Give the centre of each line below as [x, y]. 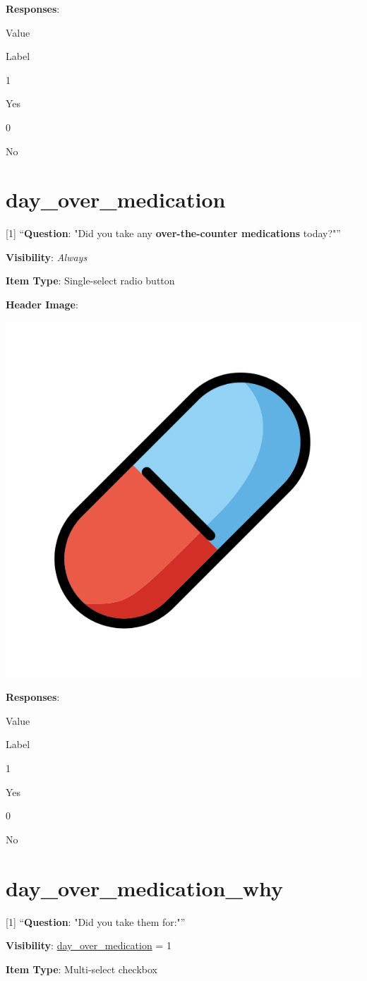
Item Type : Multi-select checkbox [82, 969]
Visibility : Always [47, 257]
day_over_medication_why [145, 887]
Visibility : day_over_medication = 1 [89, 945]
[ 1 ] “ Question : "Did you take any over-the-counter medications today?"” [173, 233]
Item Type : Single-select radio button [90, 281]
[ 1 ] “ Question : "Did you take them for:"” [96, 921]
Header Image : [42, 305]
